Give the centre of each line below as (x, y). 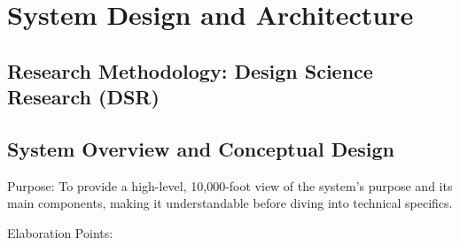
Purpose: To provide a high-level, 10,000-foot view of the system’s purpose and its (230, 185)
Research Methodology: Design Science (190, 70)
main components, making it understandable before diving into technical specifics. (230, 203)
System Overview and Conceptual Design (201, 148)
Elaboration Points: (60, 232)
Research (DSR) (83, 97)
